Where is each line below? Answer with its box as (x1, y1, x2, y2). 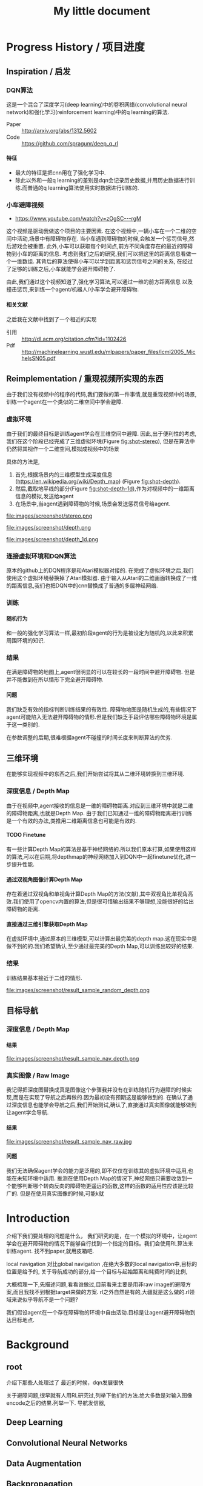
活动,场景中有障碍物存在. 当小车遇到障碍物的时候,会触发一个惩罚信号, (16, 235, 190, 242)
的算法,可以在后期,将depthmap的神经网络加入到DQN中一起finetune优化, (6, 853, 186, 860)
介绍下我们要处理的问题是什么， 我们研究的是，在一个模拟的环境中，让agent (6, 1232, 198, 1239)
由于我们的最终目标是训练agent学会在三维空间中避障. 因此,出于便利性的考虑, (6, 430, 197, 437)
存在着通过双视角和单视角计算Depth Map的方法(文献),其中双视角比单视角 (6, 890, 188, 898)
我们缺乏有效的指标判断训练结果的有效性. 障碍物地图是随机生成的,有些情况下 (6, 705, 197, 713)
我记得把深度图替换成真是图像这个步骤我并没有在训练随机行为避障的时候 (6, 1086, 187, 1093)
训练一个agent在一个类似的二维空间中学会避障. (6, 398, 123, 405)
